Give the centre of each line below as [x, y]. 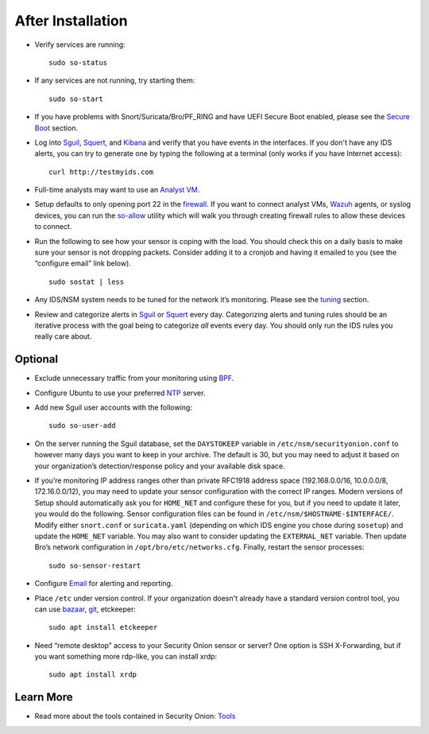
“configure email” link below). [83, 263]
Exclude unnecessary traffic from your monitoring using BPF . [134, 379]
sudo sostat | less [87, 282]
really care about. [63, 336]
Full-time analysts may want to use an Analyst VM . [117, 190]
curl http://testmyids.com [101, 172]
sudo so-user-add [82, 426]
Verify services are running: [80, 45]
